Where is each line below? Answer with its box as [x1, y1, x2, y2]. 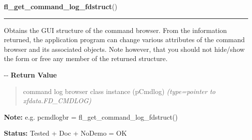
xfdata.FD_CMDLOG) [23, 95, 92, 106]
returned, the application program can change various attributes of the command [4, 34, 245, 45]
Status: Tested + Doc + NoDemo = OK [4, 128, 127, 138]
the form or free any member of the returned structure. [4, 53, 168, 63]
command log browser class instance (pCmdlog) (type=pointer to [23, 86, 216, 96]
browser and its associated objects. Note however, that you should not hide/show [4, 44, 245, 54]
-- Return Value [4, 69, 57, 79]
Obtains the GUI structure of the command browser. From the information [4, 25, 227, 35]
